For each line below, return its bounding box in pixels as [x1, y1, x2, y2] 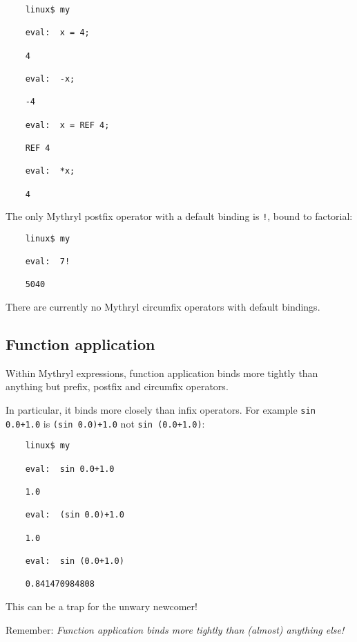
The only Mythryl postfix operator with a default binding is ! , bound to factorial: [6, 209, 353, 223]
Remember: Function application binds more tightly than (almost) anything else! [6, 622, 345, 636]
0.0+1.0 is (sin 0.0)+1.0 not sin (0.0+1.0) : [6, 416, 205, 430]
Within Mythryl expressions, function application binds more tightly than [6, 365, 318, 380]
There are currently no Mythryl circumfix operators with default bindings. [6, 300, 320, 314]
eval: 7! [25, 257, 70, 267]
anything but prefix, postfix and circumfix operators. [6, 379, 229, 394]
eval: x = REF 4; [25, 120, 110, 130]
